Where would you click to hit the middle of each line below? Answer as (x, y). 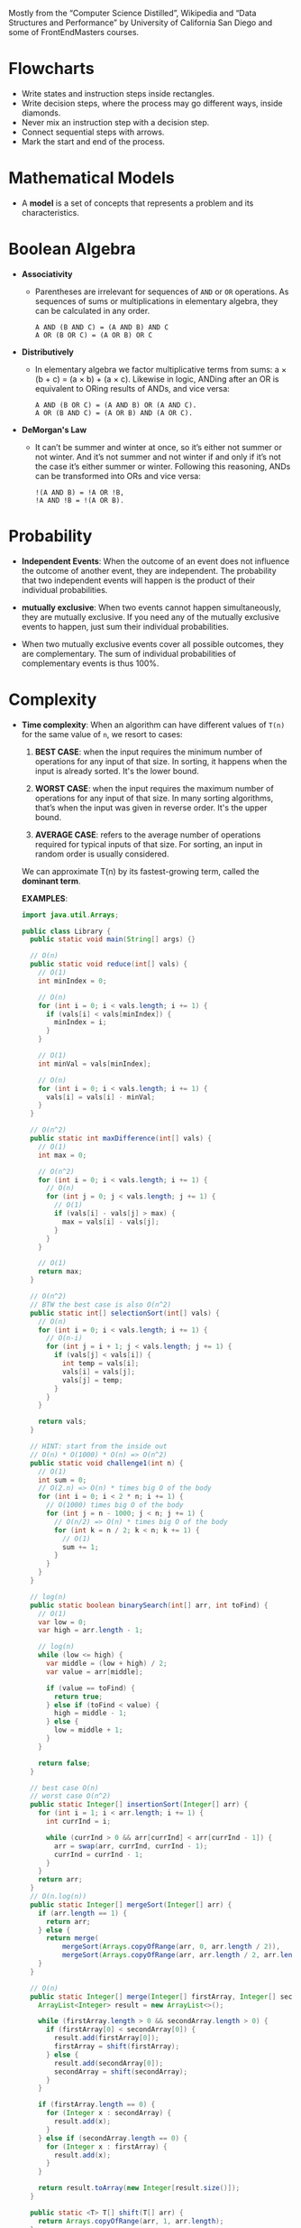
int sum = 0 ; (63, 1480)
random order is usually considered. (102, 854)
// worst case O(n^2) (71, 1796)
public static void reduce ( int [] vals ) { (109, 965)
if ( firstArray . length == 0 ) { (97, 2105)
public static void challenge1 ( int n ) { (107, 1463)
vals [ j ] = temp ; (92, 1380)
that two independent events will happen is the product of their (138, 580)
